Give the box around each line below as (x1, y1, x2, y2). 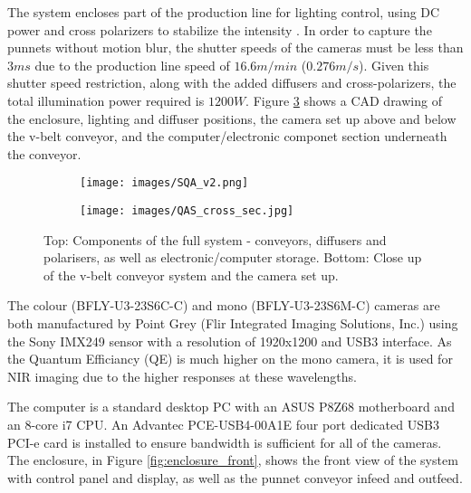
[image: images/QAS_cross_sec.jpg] (80, 204, 294, 217)
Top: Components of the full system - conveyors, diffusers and (43, 230, 387, 249)
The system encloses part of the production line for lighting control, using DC (7, 3, 440, 21)
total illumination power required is (7, 90, 205, 109)
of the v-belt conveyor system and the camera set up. (43, 265, 339, 284)
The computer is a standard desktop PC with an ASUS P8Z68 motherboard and (7, 397, 455, 416)
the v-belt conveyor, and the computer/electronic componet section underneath (7, 127, 447, 146)
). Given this (359, 55, 429, 74)
